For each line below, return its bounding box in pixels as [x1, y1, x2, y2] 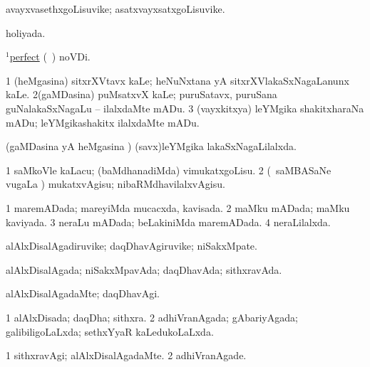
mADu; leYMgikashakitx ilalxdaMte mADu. [6, 115, 200, 129]
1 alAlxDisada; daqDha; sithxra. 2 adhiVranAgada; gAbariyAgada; [6, 309, 298, 324]
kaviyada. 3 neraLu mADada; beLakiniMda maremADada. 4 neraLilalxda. [6, 214, 331, 229]
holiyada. [6, 25, 46, 40]
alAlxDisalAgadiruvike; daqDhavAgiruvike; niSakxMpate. [6, 238, 257, 253]
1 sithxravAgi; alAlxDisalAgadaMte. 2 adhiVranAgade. [6, 348, 247, 363]
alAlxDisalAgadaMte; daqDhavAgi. [6, 286, 160, 301]
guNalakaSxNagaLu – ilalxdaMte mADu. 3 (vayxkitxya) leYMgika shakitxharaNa [6, 100, 364, 115]
